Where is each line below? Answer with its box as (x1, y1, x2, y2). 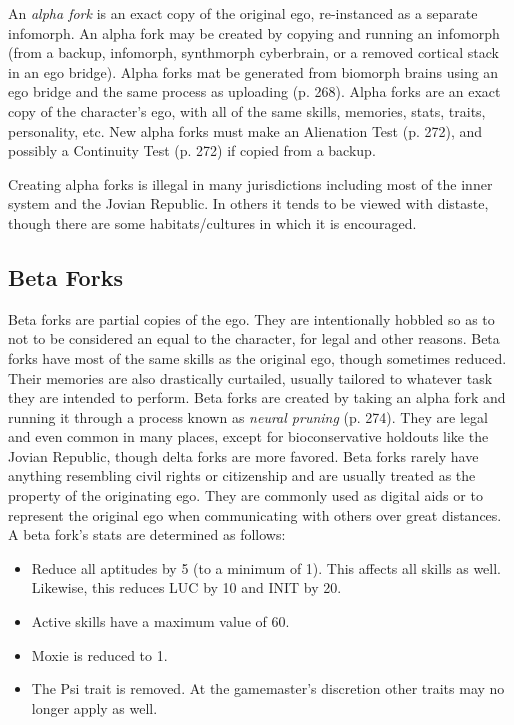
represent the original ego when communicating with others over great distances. (8, 504, 502, 525)
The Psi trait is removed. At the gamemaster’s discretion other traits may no (31, 678, 505, 699)
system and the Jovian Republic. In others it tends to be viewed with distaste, (8, 193, 489, 214)
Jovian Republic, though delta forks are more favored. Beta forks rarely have (8, 445, 479, 466)
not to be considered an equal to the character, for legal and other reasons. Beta (8, 328, 500, 349)
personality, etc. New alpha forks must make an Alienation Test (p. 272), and (8, 120, 483, 141)
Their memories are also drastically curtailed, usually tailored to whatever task (8, 367, 493, 388)
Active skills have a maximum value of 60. (31, 611, 290, 632)
